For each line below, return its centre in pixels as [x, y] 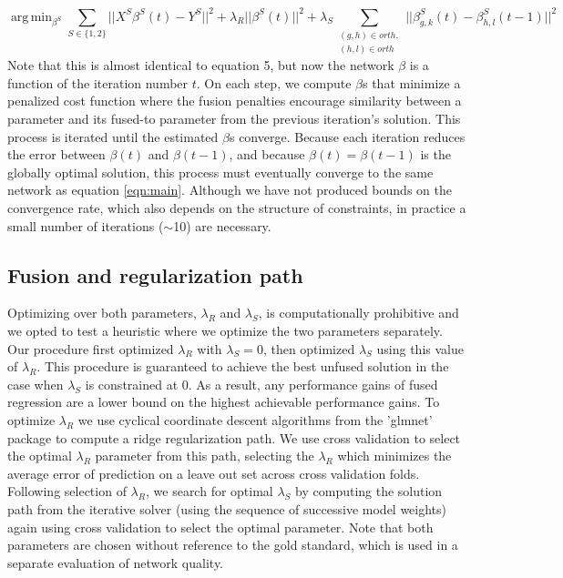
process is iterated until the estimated [113, 136]
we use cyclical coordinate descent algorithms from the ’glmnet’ [255, 419]
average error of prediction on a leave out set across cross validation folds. [214, 473]
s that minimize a [412, 82]
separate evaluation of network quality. [116, 562]
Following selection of [67, 491]
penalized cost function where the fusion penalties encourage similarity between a [235, 101]
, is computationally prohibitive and [358, 313]
